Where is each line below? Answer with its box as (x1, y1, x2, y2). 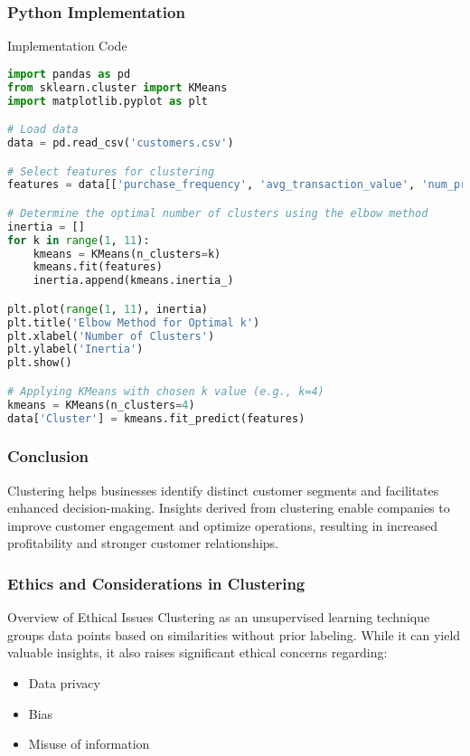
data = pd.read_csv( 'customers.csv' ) (7, 136, 234, 149)
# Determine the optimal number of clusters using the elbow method (7, 206, 428, 220)
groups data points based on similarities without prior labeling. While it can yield (7, 625, 461, 644)
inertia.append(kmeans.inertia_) (33, 274, 234, 288)
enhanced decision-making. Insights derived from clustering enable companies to (7, 498, 450, 517)
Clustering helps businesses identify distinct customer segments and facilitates (7, 480, 439, 499)
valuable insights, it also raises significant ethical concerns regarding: (7, 643, 388, 662)
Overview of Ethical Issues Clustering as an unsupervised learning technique (7, 608, 430, 627)
